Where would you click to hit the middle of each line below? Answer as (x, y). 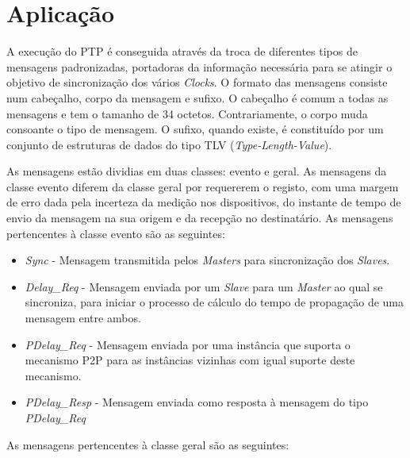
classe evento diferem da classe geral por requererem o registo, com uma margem (203, 186)
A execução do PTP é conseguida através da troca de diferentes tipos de (182, 51)
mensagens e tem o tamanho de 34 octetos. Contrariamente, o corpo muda (187, 113)
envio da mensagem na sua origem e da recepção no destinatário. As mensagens (200, 218)
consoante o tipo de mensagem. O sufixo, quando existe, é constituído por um (195, 129)
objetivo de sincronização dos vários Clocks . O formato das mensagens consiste (197, 82)
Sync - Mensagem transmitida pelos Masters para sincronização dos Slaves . (207, 260)
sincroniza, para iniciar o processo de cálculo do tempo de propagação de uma (214, 302)
